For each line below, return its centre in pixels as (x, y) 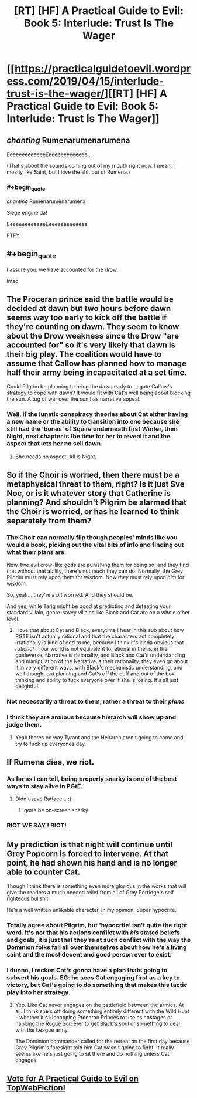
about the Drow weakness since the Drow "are (93, 336)
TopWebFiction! (36, 1088)
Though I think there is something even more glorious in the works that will (96, 886)
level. (13, 619)
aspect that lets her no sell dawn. (55, 444)
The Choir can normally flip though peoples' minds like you (92, 537)
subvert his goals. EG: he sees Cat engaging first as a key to (93, 977)
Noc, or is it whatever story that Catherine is (89, 493)
